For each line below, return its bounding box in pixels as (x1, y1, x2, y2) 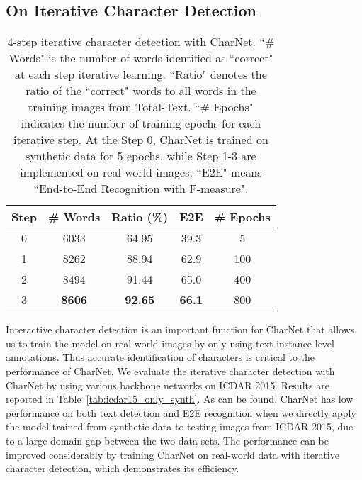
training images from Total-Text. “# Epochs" (28, 99, 254, 116)
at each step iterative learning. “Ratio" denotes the (15, 66, 267, 83)
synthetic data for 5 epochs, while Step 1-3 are (26, 147, 256, 164)
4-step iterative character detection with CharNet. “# (7, 33, 275, 50)
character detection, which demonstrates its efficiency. (6, 461, 239, 476)
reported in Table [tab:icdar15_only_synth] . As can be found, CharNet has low (6, 391, 353, 406)
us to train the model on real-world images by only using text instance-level (6, 335, 334, 350)
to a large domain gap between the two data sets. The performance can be (6, 432, 329, 447)
